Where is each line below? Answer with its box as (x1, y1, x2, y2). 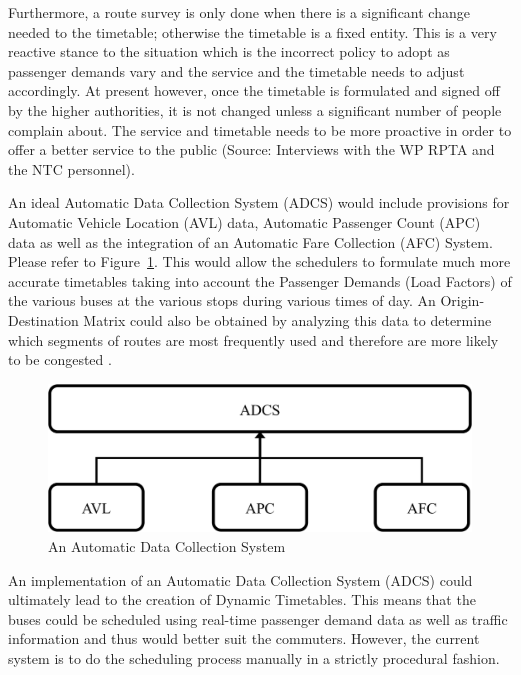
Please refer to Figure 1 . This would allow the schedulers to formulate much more (8, 251, 511, 272)
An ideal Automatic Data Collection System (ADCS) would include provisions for (8, 192, 510, 213)
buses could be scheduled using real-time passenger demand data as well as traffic (8, 608, 508, 629)
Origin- (440, 290, 485, 311)
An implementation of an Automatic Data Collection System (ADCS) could (8, 569, 473, 590)
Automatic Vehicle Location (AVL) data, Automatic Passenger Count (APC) (8, 211, 481, 232)
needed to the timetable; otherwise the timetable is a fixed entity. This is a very (8, 21, 497, 42)
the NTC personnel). (8, 158, 135, 179)
